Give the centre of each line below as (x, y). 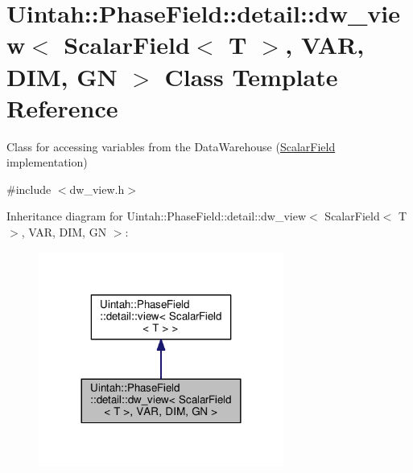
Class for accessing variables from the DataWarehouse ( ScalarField (171, 146)
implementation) (47, 162)
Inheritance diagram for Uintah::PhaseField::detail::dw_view (157, 216)
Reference (62, 107)
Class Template (251, 76)
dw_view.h (97, 189)
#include (29, 189)
